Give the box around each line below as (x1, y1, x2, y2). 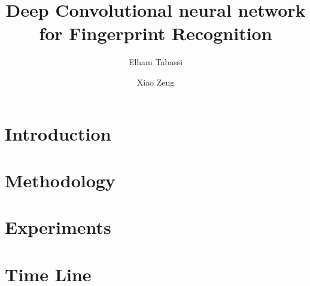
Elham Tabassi (128, 56, 183, 68)
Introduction (5, 121, 111, 145)
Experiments (5, 215, 111, 239)
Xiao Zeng (136, 75, 175, 88)
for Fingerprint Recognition (39, 21, 272, 45)
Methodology (5, 168, 116, 192)
